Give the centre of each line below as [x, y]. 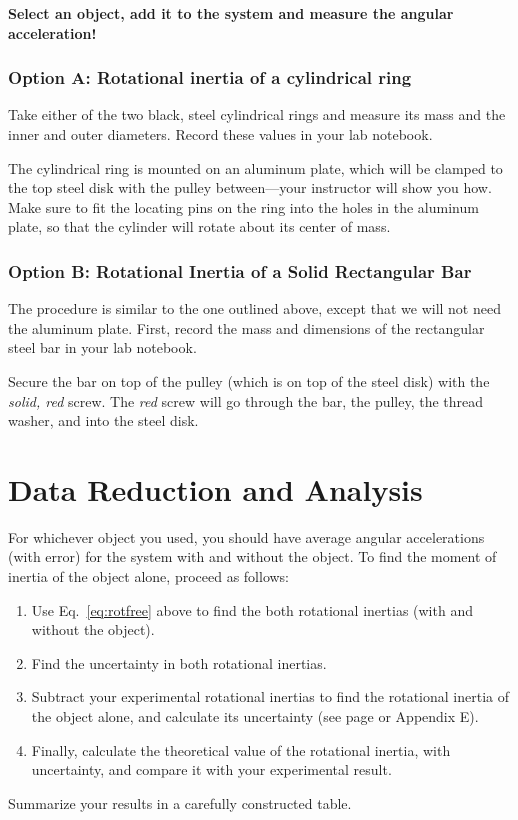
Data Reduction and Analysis [215, 488]
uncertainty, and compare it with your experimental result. [211, 769]
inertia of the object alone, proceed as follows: [149, 576]
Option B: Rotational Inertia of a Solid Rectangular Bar [240, 270]
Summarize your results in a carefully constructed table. [180, 802]
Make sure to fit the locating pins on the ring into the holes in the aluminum [243, 206]
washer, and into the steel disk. [103, 420]
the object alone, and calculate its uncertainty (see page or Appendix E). [255, 716]
